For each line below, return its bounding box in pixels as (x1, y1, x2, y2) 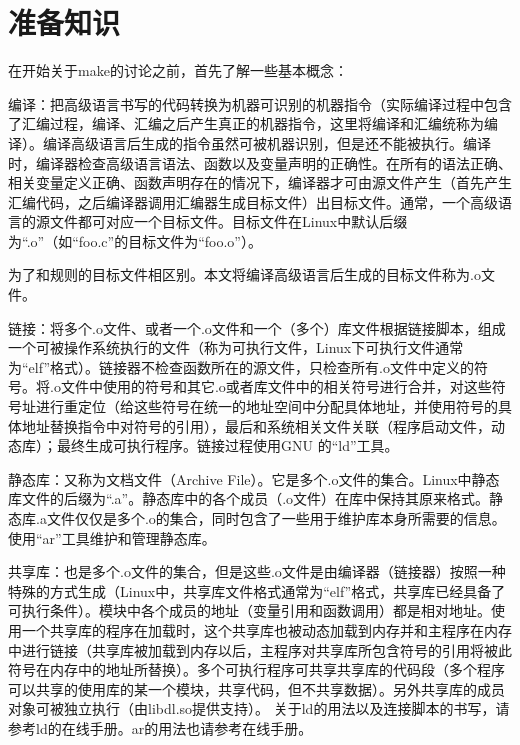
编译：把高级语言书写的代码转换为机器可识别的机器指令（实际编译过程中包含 (8, 93, 512, 114)
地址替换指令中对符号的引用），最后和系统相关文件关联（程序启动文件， (21, 415, 491, 436)
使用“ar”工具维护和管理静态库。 (8, 527, 216, 548)
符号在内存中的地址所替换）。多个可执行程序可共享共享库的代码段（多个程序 (8, 659, 505, 680)
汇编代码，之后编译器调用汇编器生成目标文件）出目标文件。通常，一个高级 (8, 191, 498, 212)
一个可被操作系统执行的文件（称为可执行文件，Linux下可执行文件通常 (8, 337, 464, 358)
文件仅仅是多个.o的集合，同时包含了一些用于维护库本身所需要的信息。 (46, 508, 506, 528)
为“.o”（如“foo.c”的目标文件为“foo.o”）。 (8, 230, 262, 251)
